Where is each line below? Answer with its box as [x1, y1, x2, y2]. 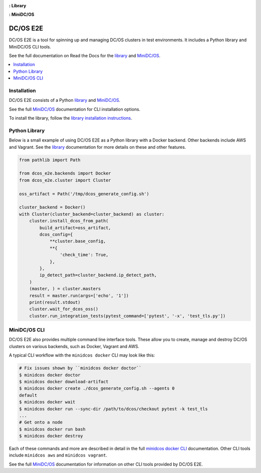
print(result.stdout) [29, 300, 81, 305]
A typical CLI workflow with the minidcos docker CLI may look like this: [9, 352, 155, 358]
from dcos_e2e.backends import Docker [19, 171, 111, 176]
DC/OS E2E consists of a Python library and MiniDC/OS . [9, 97, 120, 103]
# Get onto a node [19, 420, 63, 425]
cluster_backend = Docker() [19, 205, 86, 210]
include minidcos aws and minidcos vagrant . [9, 452, 107, 458]
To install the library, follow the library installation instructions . [9, 115, 132, 121]
